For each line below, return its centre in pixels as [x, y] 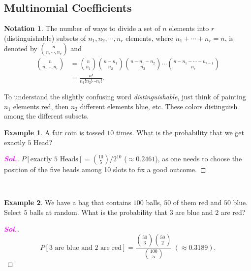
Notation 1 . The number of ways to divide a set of [82, 28]
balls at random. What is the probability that [98, 212]
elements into [189, 28]
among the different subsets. [47, 116]
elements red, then [41, 106]
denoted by [21, 48]
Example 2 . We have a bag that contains [68, 202]
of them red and [197, 202]
